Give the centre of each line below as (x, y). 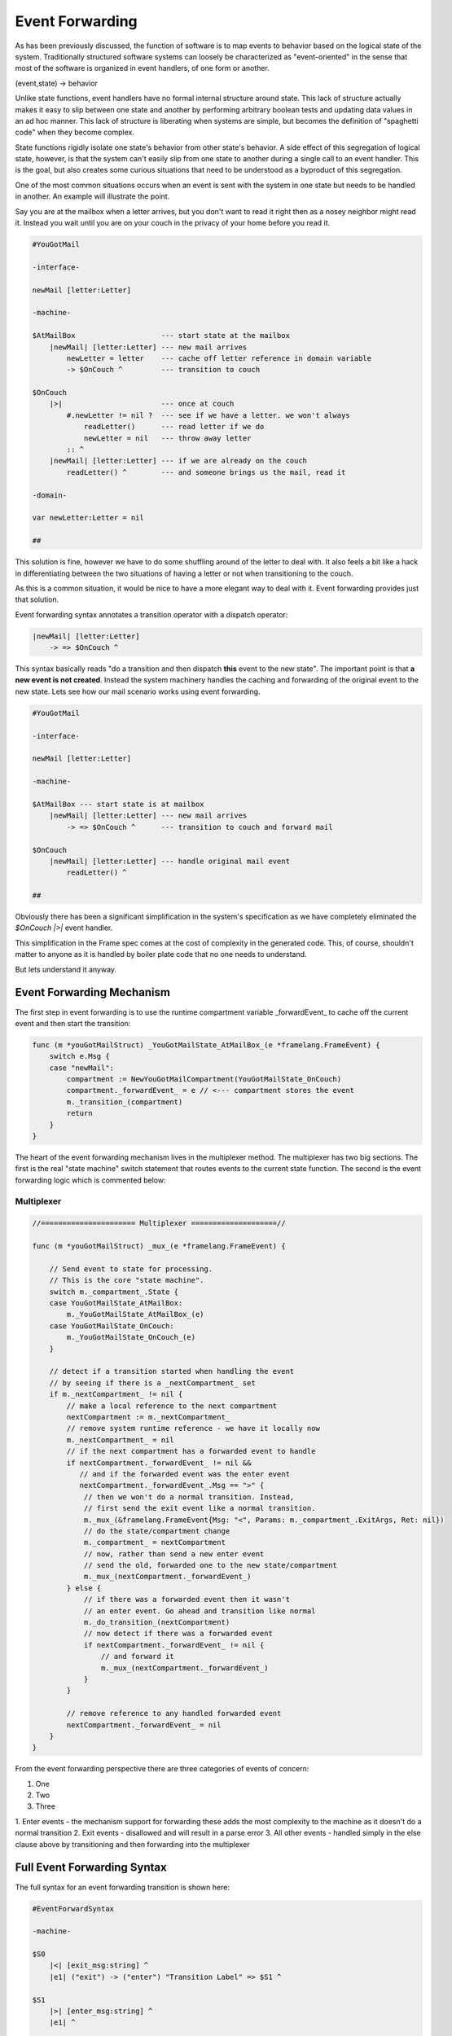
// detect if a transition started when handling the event (172, 1371)
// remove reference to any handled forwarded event (174, 1713)
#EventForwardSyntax (73, 1909)
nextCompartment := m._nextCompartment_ (148, 1417)
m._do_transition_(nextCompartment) (157, 1622)
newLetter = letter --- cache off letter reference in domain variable (219, 358)
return (79, 1113)
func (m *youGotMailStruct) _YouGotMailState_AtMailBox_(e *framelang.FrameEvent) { (206, 1045)
